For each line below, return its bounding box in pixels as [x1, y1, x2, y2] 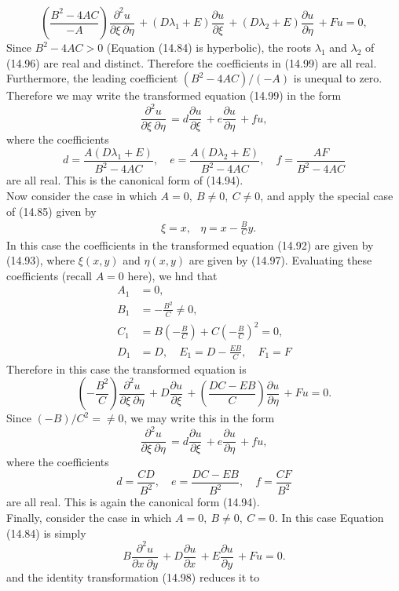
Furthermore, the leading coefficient [6, 70, 178, 86]
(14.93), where [6, 252, 75, 268]
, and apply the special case [260, 187, 394, 203]
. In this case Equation [274, 509, 384, 525]
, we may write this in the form [123, 410, 275, 426]
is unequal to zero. [293, 70, 383, 86]
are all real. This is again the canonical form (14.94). [6, 494, 260, 510]
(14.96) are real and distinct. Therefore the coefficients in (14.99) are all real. [6, 54, 377, 71]
